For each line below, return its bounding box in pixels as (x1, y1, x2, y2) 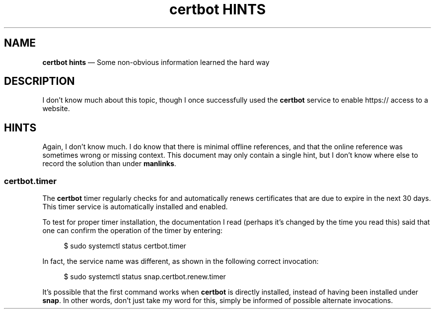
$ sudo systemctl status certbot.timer (64, 242, 186, 250)
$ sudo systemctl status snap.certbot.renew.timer (64, 272, 226, 281)
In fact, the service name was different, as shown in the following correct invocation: (42, 257, 319, 266)
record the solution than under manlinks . (42, 159, 176, 168)
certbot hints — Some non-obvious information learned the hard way (42, 58, 270, 66)
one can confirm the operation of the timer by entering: (42, 226, 222, 235)
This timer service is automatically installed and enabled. (42, 202, 228, 211)
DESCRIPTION (4, 75, 75, 88)
